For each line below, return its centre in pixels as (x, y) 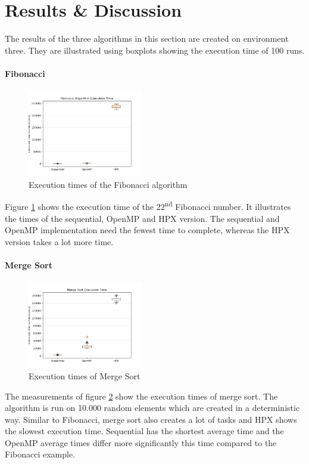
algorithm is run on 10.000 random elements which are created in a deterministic (152, 408)
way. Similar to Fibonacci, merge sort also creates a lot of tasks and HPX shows (151, 419)
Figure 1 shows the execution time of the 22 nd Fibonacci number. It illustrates (148, 206)
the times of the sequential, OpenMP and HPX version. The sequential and (142, 218)
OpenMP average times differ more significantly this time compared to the (141, 442)
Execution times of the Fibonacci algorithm (108, 184)
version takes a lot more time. (59, 241)
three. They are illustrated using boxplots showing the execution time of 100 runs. (155, 50)
